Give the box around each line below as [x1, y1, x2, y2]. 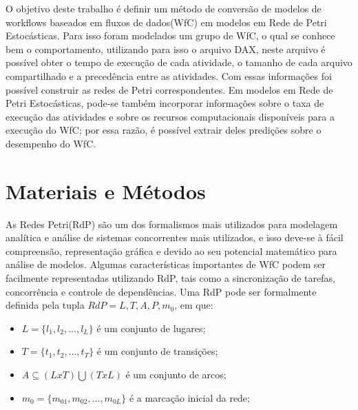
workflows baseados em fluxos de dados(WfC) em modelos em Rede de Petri [6, 14, 327, 29]
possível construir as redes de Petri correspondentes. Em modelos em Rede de [6, 82, 333, 96]
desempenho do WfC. [6, 136, 96, 150]
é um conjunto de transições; [96, 344, 218, 358]
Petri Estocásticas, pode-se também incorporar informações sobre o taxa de [6, 96, 324, 110]
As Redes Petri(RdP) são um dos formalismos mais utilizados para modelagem [6, 216, 338, 231]
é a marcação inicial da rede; [129, 390, 250, 404]
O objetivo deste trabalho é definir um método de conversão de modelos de [6, 1, 322, 15]
